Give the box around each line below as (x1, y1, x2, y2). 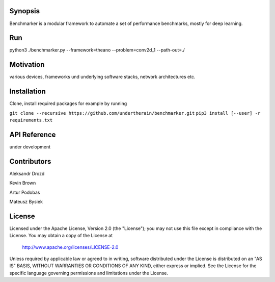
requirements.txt (9, 117, 53, 123)
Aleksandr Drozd (9, 170, 45, 176)
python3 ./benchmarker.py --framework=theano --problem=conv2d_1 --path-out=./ (9, 47, 185, 53)
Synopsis (9, 7, 40, 15)
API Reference (9, 130, 56, 139)
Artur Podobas (9, 189, 40, 195)
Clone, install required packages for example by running (9, 100, 127, 107)
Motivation (9, 60, 45, 69)
